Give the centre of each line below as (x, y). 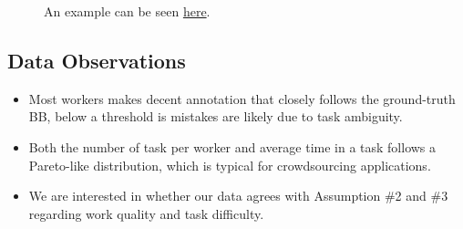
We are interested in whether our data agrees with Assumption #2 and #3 (238, 196)
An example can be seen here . (127, 11)
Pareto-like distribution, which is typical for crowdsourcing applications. (230, 165)
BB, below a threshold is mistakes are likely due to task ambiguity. (216, 116)
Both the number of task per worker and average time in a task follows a (232, 146)
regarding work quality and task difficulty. (146, 213)
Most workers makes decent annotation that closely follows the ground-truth (242, 98)
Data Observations (97, 60)
